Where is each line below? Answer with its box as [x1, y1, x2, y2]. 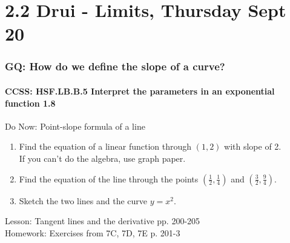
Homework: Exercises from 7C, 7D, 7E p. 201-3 [5, 226, 180, 239]
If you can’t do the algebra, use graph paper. [19, 151, 186, 164]
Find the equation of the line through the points [19, 172, 199, 185]
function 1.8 [5, 96, 56, 109]
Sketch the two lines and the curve [19, 194, 148, 207]
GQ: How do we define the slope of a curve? [5, 59, 225, 74]
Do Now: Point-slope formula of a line [5, 119, 145, 132]
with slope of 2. [224, 140, 282, 153]
